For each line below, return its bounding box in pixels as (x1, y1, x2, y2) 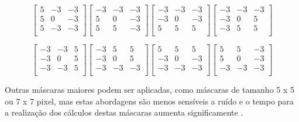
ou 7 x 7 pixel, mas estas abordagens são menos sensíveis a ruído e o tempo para (5, 95, 294, 107)
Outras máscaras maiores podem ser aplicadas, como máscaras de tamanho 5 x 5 (5, 83, 295, 96)
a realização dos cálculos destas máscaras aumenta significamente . (5, 106, 243, 118)
